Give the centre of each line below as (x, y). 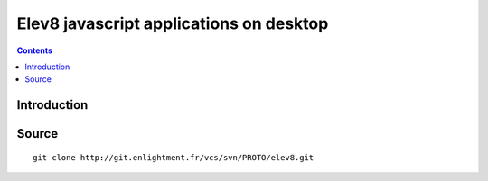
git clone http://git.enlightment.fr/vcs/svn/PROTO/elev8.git (174, 157)
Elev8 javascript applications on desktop (173, 23)
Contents (35, 50)
